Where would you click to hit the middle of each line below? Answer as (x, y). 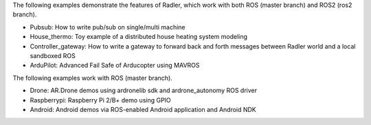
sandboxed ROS (53, 55)
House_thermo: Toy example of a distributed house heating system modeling (138, 37)
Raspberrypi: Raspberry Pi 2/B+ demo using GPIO (100, 100)
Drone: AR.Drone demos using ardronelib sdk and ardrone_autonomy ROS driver (144, 91)
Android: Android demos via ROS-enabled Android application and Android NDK (143, 109)
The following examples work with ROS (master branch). (93, 78)
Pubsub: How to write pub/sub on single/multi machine (108, 27)
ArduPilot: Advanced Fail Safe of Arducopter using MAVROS (115, 66)
